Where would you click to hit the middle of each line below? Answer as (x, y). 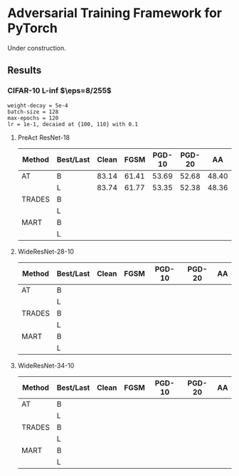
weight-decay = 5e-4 (38, 105)
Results (25, 70)
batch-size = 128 (33, 112)
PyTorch (33, 28)
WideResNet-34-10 (46, 366)
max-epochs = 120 (33, 118)
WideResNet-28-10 (46, 252)
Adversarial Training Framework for (115, 13)
